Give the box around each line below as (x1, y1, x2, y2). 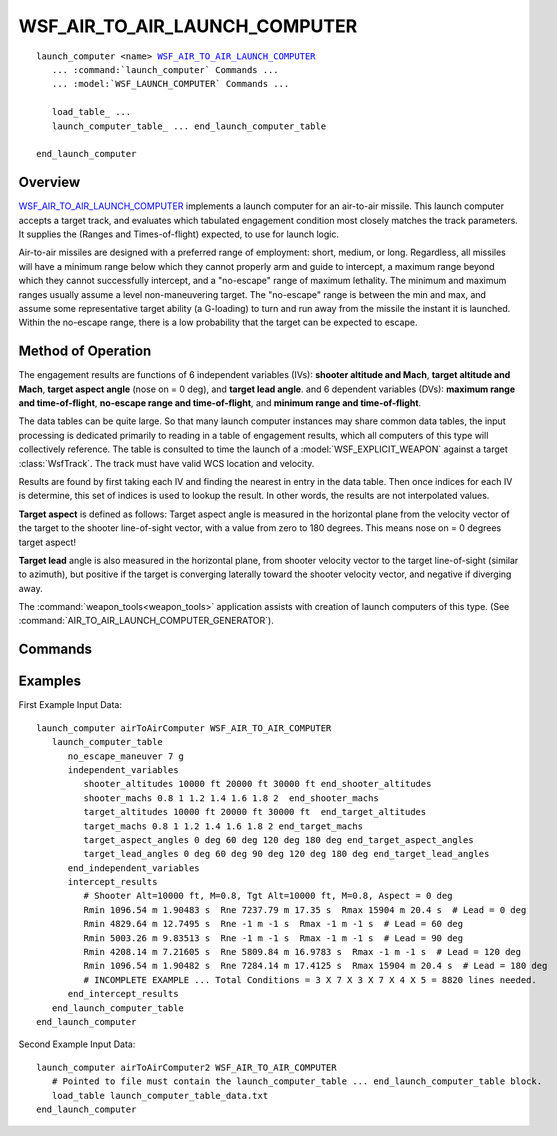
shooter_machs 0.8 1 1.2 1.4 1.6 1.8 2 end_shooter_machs (83, 792, 379, 804)
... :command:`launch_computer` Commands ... (51, 64, 279, 75)
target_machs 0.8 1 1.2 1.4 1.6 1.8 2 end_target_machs (83, 820, 364, 832)
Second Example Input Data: (18, 1038, 136, 1050)
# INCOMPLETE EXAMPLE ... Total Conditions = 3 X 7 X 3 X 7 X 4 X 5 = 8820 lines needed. (83, 974, 537, 985)
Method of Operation (18, 343, 152, 360)
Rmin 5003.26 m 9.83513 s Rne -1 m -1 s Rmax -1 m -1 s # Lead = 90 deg (83, 932, 464, 944)
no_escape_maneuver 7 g (67, 750, 185, 762)
